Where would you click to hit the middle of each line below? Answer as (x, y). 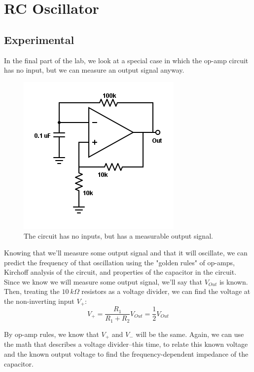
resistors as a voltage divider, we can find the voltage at (166, 291)
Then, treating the (32, 291)
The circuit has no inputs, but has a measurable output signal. (118, 236)
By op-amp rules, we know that (52, 334)
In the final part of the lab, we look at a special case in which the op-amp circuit (126, 60)
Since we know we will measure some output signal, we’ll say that (103, 281)
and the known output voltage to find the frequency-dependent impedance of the (126, 353)
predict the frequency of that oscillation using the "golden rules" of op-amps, (119, 262)
